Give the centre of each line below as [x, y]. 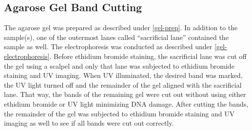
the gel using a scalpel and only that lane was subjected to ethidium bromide [119, 65]
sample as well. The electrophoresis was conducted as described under [108, 47]
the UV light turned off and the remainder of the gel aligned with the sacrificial [123, 84]
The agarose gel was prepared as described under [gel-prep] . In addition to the [121, 28]
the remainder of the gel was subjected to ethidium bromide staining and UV [119, 113]
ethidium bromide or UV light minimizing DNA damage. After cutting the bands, [126, 103]
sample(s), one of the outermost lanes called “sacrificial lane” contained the [116, 37]
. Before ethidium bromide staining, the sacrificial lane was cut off [148, 56]
